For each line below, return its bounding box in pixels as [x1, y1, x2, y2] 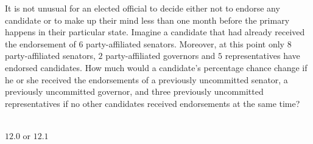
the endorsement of [5, 37, 76, 50]
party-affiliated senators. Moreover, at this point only [86, 37, 285, 50]
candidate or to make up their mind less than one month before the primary [5, 13, 290, 26]
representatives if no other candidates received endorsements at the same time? [5, 97, 300, 109]
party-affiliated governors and [105, 49, 216, 62]
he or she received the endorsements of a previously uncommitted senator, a [5, 73, 288, 86]
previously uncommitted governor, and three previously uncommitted [5, 85, 264, 98]
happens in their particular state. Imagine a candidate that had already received [5, 26, 305, 38]
